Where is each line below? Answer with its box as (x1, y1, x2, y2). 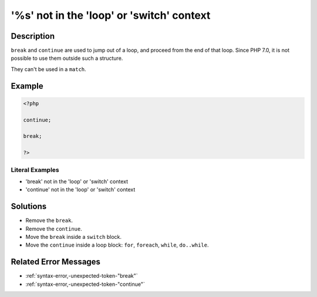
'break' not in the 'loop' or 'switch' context (25, 178, 129, 185)
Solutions (11, 201, 47, 211)
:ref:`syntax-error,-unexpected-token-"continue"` (25, 281, 145, 288)
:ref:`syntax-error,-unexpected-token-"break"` (25, 272, 138, 279)
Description (11, 31, 55, 41)
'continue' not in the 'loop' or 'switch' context (25, 186, 136, 193)
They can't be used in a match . (11, 65, 86, 73)
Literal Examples (11, 166, 59, 174)
